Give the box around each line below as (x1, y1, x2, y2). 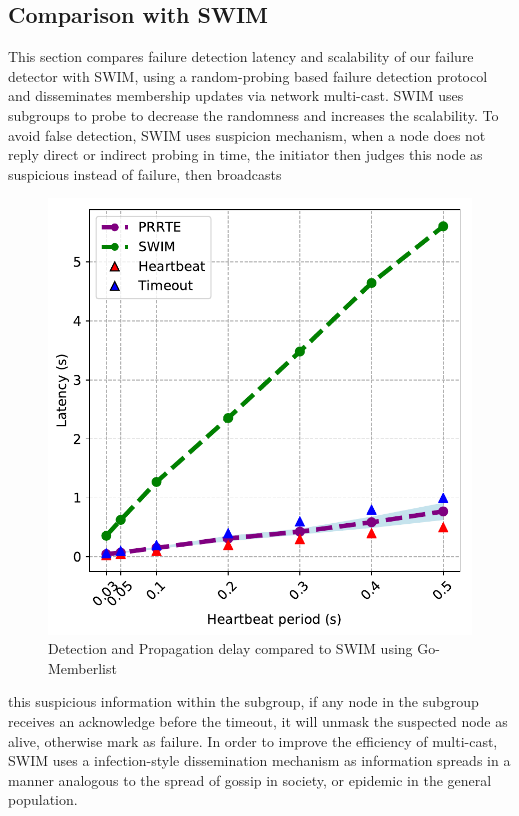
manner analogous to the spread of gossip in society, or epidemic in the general (8, 769, 492, 790)
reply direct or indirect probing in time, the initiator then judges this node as (8, 144, 483, 165)
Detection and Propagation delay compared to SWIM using (48, 638, 413, 659)
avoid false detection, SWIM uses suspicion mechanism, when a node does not (8, 124, 486, 145)
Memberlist (48, 657, 117, 678)
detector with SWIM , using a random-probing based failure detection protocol (8, 65, 488, 86)
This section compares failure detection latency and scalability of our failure (8, 46, 474, 67)
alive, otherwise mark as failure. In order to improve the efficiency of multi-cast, (8, 730, 498, 751)
